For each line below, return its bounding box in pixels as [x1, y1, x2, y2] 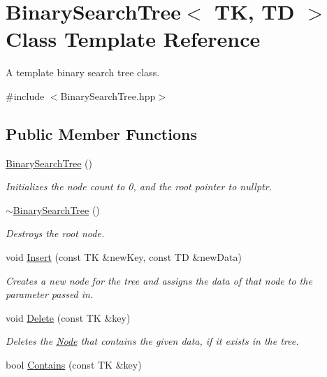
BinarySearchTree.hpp [60, 88, 156, 103]
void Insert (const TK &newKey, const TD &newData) [6, 250, 242, 264]
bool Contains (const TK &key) [6, 357, 142, 372]
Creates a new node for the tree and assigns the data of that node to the [6, 273, 312, 287]
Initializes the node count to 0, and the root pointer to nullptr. [6, 179, 272, 194]
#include [6, 88, 45, 103]
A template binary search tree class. [6, 65, 160, 80]
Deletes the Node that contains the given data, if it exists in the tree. [6, 334, 299, 348]
